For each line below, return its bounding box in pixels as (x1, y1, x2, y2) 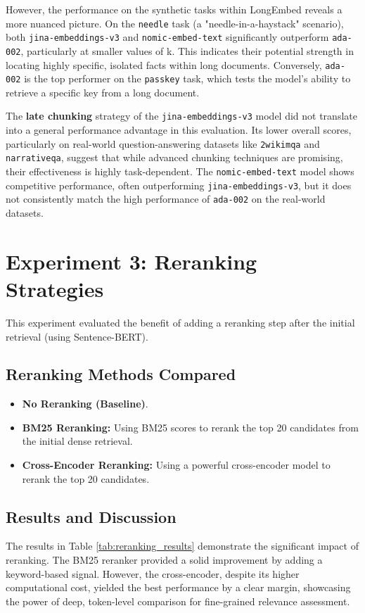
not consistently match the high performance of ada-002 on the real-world (6, 191, 326, 206)
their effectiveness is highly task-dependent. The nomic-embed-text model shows (6, 164, 354, 179)
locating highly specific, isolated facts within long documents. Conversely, (6, 57, 322, 72)
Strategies (6, 274, 104, 303)
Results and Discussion (6, 505, 177, 527)
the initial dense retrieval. (22, 434, 133, 448)
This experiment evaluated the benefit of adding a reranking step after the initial (6, 315, 355, 329)
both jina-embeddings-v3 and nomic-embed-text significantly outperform (6, 30, 329, 44)
